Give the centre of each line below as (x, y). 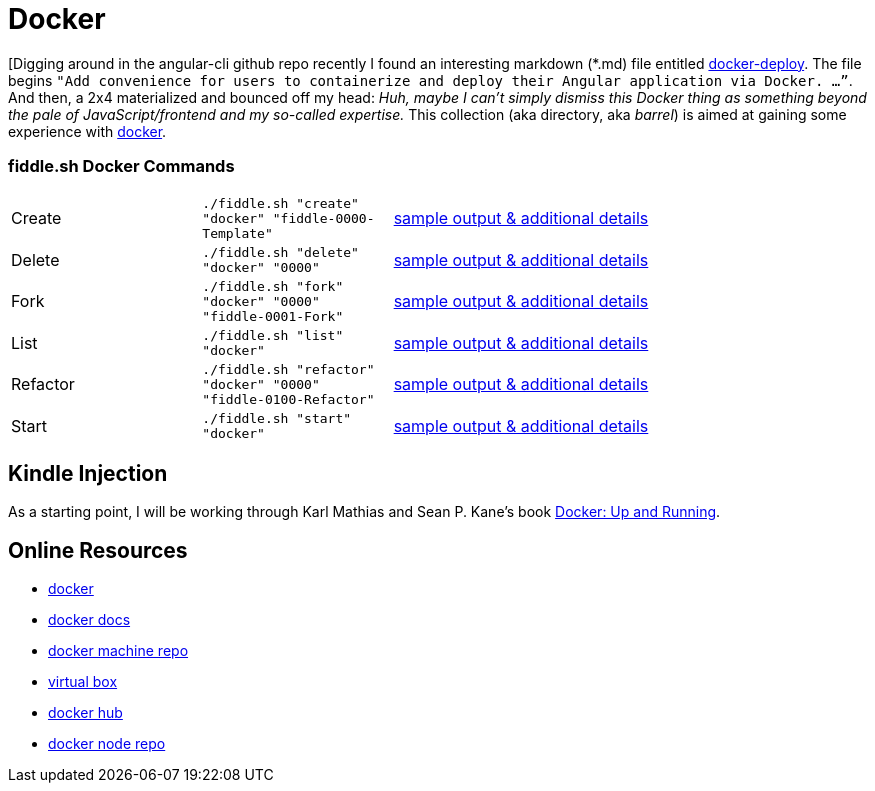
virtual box (83, 682)
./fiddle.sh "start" (277, 418)
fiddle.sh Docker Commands (121, 166)
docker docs (89, 620)
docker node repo (107, 744)
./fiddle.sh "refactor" (288, 369)
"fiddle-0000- (323, 218)
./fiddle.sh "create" (280, 203)
